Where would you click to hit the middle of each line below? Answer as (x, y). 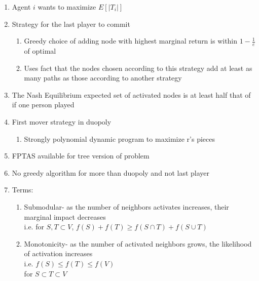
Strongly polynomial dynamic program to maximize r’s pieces (119, 138)
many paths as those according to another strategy (103, 78)
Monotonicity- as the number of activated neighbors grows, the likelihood (138, 243)
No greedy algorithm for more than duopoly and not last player (110, 172)
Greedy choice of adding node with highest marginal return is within (131, 41)
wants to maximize (67, 7)
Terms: (23, 190)
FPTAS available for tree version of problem (81, 156)
